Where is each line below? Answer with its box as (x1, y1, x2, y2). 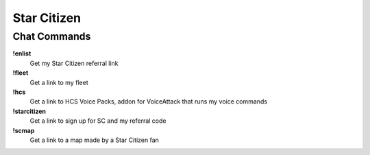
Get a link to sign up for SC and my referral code (29, 117, 166, 125)
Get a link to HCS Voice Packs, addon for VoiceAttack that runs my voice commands (29, 97, 267, 106)
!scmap (12, 126, 35, 134)
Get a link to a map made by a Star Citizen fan (29, 136, 159, 144)
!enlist (12, 49, 32, 58)
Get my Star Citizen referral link (29, 59, 119, 67)
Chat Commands (12, 30, 91, 43)
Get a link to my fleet (29, 78, 88, 86)
